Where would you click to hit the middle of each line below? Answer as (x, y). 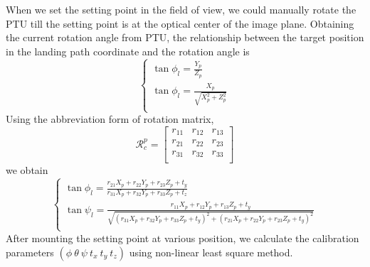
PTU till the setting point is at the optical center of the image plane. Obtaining (180, 23)
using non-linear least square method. (211, 252)
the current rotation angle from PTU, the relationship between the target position (185, 37)
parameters (30, 252)
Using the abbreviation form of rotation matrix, (110, 119)
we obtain (27, 170)
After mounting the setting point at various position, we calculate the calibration (183, 238)
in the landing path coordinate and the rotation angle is (128, 51)
